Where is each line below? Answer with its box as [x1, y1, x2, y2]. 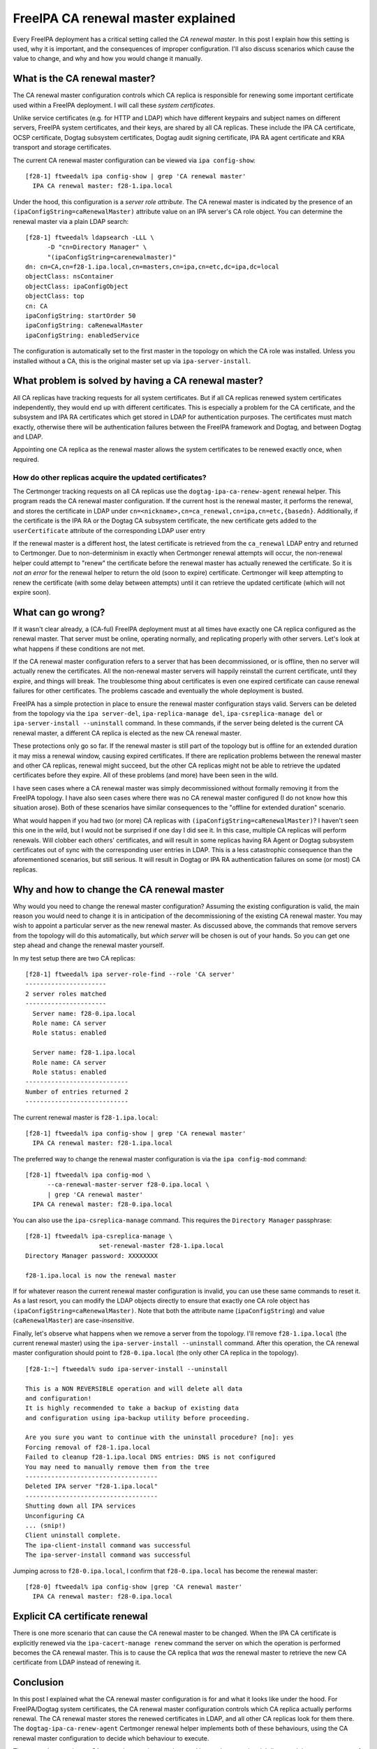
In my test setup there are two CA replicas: [13, 954, 136, 962]
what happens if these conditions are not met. [13, 644, 145, 653]
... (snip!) [25, 1522, 66, 1529]
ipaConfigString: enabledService [25, 331, 140, 339]
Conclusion [13, 1676, 64, 1689]
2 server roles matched [25, 990, 107, 998]
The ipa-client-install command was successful [25, 1541, 191, 1549]
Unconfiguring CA [25, 1512, 84, 1520]
